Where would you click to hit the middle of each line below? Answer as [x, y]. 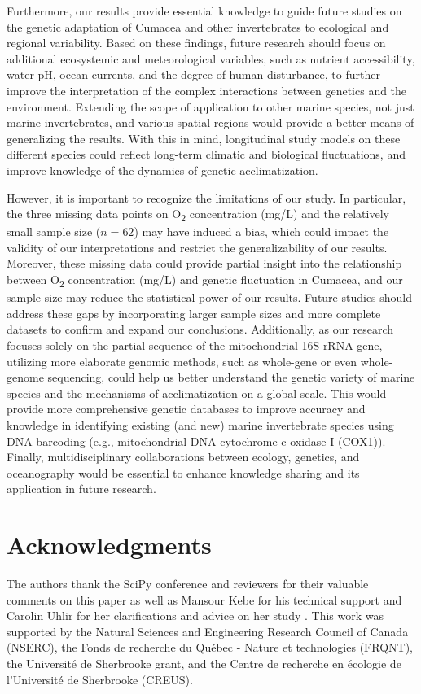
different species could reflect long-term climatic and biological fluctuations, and [206, 154]
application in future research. [81, 489]
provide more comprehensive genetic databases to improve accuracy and [186, 409]
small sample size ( [54, 231]
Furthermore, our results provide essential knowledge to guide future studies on [204, 11]
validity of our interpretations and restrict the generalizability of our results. [197, 247]
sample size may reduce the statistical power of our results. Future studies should [210, 297]
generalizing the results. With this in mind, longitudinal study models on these [204, 138]
